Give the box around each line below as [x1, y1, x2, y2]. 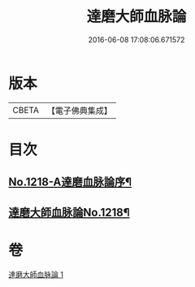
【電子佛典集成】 [46, 105, 112, 116]
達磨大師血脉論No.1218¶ [8, 205, 130, 220]
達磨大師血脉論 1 [8, 269, 63, 279]
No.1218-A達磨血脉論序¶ [8, 176, 132, 189]
